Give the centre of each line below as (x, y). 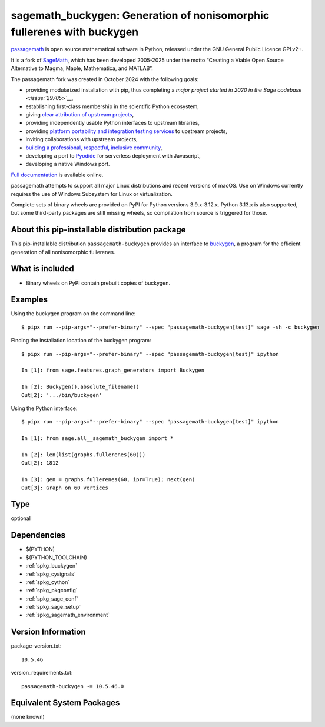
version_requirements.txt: (42, 673)
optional (21, 518)
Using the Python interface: (44, 408)
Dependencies (38, 535)
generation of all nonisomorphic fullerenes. (63, 252)
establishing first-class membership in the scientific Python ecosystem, (112, 106)
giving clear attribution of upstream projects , (80, 115)
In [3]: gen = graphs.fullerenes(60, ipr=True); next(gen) (108, 480)
